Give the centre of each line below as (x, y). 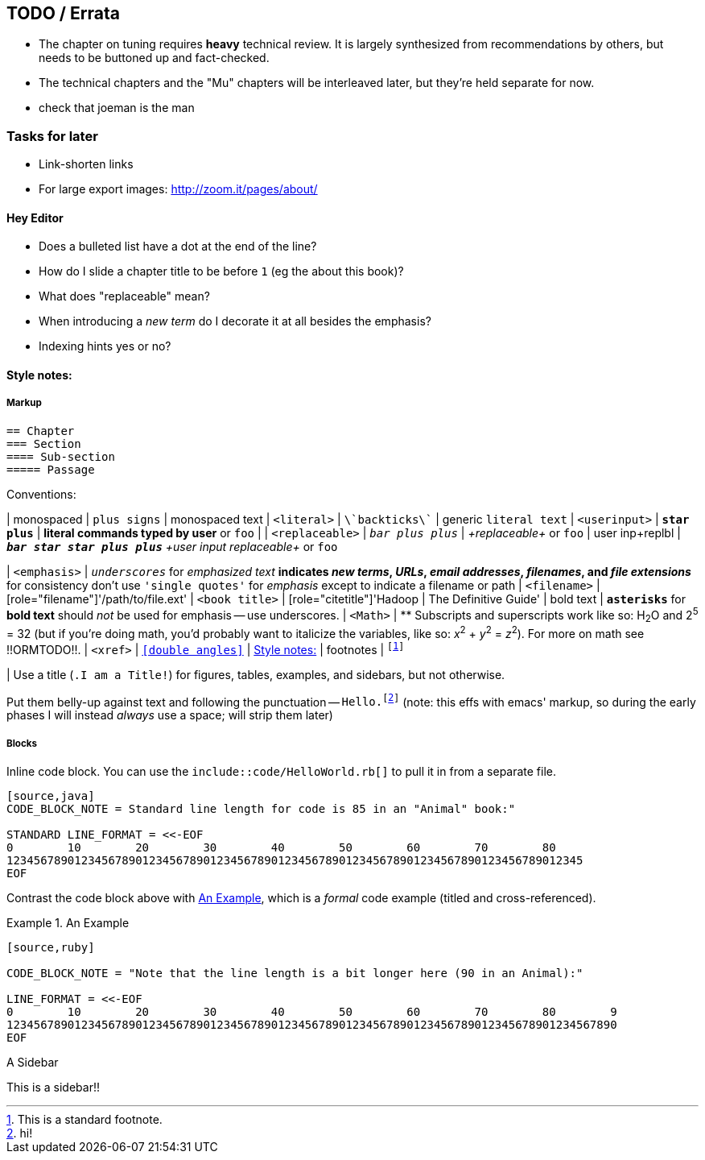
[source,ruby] (51, 947)
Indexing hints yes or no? (105, 346)
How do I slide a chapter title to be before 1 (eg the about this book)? (221, 271)
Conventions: (41, 494)
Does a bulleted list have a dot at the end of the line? (178, 246)
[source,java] (51, 795)
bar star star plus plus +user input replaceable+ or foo (172, 546)
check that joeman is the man (117, 108)
